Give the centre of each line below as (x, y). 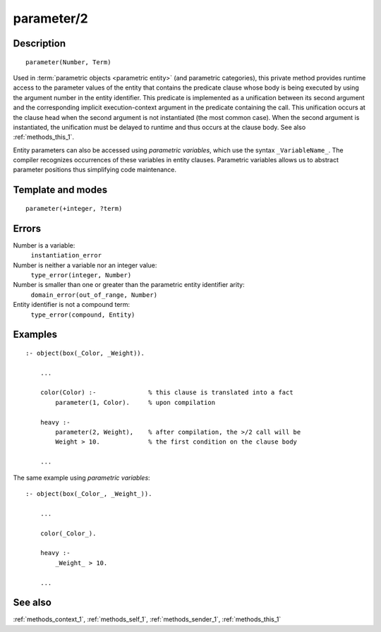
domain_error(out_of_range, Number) (94, 295)
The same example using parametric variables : (82, 478)
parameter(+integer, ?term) (74, 208)
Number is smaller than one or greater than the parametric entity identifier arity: (129, 285)
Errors (27, 228)
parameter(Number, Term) (68, 62)
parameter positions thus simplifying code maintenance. (95, 170)
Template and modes (60, 190)
